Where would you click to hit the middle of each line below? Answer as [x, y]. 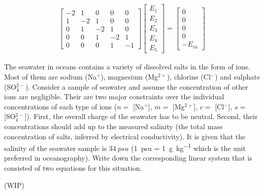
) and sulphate [237, 77]
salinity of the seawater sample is [56, 148]
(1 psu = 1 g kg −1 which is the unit [189, 147]
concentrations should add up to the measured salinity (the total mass [113, 126]
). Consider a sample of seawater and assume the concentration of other [137, 86]
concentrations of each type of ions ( [61, 106]
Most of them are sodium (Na [51, 77]
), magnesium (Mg [129, 77]
